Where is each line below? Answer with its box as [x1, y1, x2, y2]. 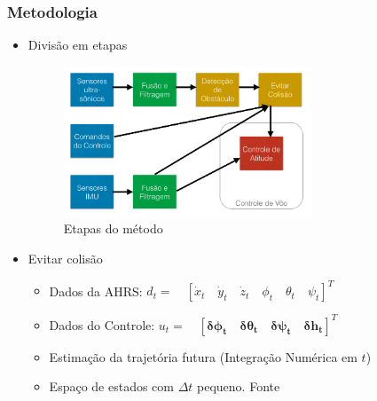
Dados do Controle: [49, 315, 155, 334]
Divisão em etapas [27, 35, 128, 54]
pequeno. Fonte [197, 377, 280, 396]
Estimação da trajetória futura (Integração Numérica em [49, 347, 357, 366]
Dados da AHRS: [49, 281, 143, 300]
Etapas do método [63, 219, 163, 238]
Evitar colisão [27, 248, 103, 267]
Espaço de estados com [49, 377, 174, 396]
